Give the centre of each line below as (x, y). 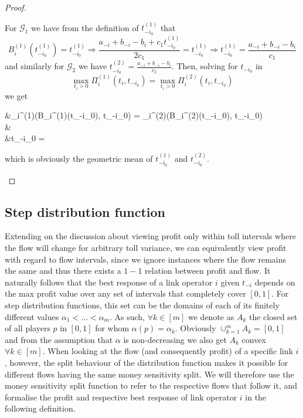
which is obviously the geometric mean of (79, 158)
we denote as (211, 316)
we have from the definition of (85, 27)
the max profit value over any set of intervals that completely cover (125, 293)
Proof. (16, 7)
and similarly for (35, 66)
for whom (112, 328)
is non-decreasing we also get (175, 339)
